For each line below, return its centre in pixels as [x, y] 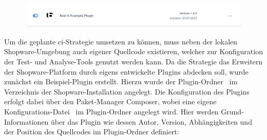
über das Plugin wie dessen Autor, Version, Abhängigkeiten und [151, 121]
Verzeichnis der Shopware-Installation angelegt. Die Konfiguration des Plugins [127, 91]
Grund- [232, 111]
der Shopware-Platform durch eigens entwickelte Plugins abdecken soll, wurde [126, 71]
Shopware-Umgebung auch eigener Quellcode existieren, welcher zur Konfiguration [133, 51]
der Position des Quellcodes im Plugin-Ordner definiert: [92, 132]
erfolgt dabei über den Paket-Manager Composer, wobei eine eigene [110, 101]
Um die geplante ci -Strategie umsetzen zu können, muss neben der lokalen [121, 41]
